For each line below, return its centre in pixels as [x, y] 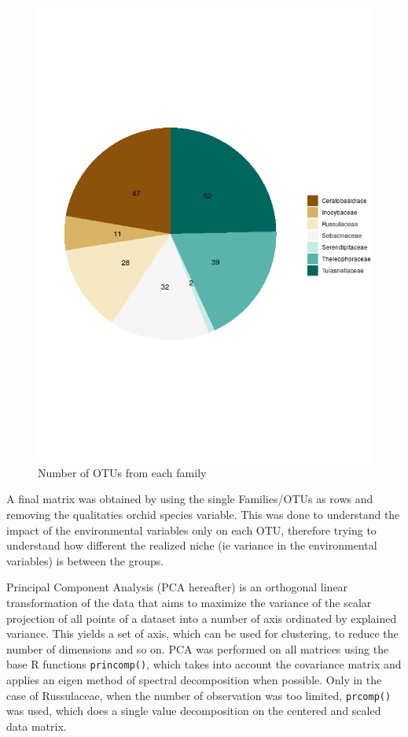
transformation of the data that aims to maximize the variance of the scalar [189, 602]
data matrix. [37, 726]
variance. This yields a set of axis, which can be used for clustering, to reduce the [202, 633]
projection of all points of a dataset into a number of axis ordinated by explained [202, 618]
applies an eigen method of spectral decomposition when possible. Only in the [194, 679]
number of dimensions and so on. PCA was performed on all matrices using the [198, 648]
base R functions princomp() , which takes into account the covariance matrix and [204, 664]
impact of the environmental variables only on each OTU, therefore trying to [191, 530]
